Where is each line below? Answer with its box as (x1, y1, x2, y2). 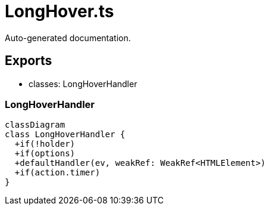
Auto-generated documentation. (5, 32, 131, 43)
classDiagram (5, 120, 65, 130)
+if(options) (14, 149, 76, 159)
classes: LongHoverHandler (29, 78, 137, 89)
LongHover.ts (5, 1, 114, 21)
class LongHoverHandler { (5, 129, 126, 140)
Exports (5, 53, 52, 69)
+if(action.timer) (14, 168, 101, 178)
